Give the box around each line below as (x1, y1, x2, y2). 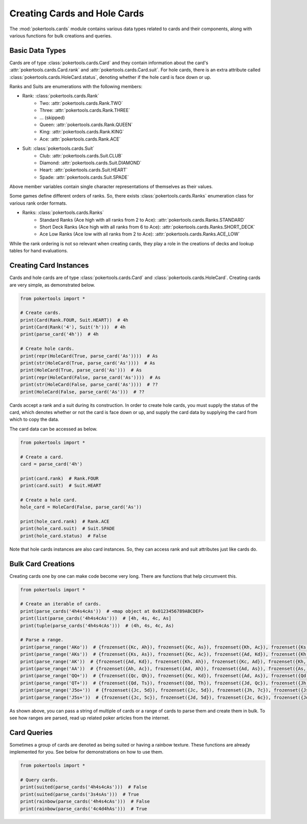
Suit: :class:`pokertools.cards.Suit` (22, 145, 95, 151)
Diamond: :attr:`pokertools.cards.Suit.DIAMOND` (39, 160, 142, 166)
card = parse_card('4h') (20, 461, 83, 467)
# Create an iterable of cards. (20, 601, 102, 607)
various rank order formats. (9, 200, 68, 206)
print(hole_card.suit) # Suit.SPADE (20, 526, 115, 532)
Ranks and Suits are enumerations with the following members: (9, 84, 143, 90)
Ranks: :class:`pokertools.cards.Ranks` (22, 209, 104, 215)
